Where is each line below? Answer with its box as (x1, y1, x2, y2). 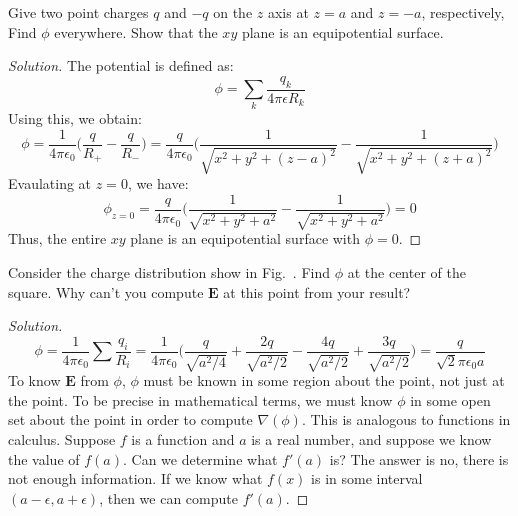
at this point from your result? (223, 281, 411, 302)
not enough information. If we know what (8, 468, 263, 489)
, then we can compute (99, 487, 238, 508)
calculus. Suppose (8, 429, 116, 450)
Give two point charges (8, 2, 149, 22)
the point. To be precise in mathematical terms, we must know (8, 389, 393, 410)
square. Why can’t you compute (8, 281, 204, 302)
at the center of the (347, 262, 466, 283)
